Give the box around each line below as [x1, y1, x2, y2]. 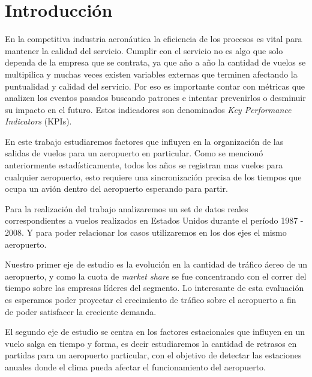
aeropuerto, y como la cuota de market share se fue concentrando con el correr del [5, 269, 307, 282]
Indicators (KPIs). [5, 115, 72, 127]
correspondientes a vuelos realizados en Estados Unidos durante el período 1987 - [5, 214, 304, 227]
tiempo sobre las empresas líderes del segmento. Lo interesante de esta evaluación [5, 281, 304, 294]
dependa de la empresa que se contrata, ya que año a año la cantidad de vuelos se [5, 56, 306, 69]
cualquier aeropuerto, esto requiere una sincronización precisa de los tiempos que [5, 170, 302, 183]
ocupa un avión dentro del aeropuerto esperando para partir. [5, 182, 228, 195]
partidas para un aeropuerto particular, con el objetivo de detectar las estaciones [5, 349, 302, 361]
